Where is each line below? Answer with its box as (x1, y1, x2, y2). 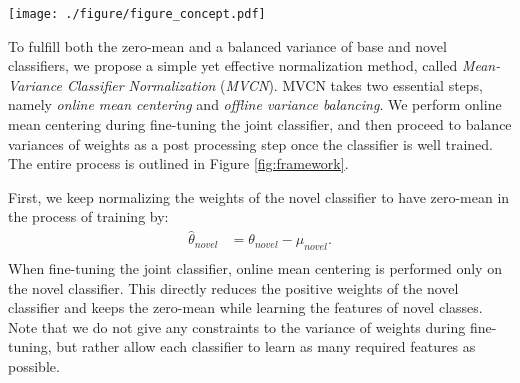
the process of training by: (8, 206, 169, 227)
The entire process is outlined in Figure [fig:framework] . (8, 153, 349, 174)
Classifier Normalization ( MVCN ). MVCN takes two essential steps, (66, 74, 484, 95)
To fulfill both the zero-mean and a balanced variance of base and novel (8, 35, 447, 56)
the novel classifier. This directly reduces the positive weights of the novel (8, 277, 459, 298)
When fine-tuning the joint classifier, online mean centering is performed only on (8, 258, 502, 279)
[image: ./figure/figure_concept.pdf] (8, 7, 266, 21)
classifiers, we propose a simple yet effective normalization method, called (8, 55, 458, 76)
